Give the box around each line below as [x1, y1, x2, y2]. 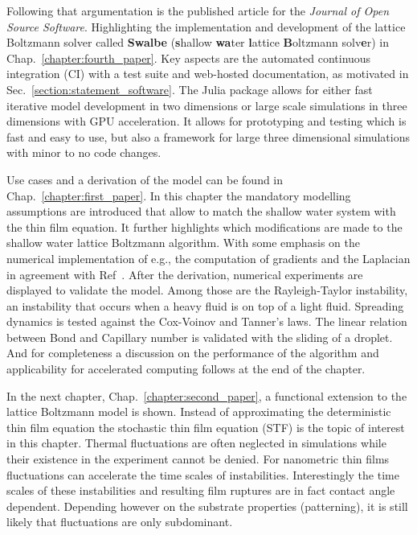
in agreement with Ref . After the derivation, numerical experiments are [6, 265, 363, 282]
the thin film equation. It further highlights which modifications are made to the [6, 218, 403, 235]
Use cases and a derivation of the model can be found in [6, 171, 284, 187]
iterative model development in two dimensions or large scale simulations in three [6, 97, 407, 113]
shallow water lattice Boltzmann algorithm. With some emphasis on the [6, 234, 360, 251]
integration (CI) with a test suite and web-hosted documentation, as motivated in [6, 65, 409, 82]
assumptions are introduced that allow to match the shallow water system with [6, 203, 396, 220]
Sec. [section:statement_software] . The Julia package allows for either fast [6, 80, 373, 97]
